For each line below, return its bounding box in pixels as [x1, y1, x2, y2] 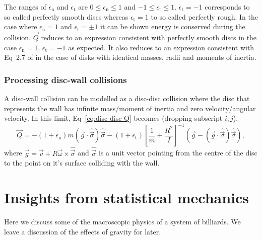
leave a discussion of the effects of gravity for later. [4, 226, 161, 236]
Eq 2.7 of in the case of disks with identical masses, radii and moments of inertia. [4, 52, 256, 62]
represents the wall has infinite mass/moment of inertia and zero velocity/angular [4, 103, 256, 113]
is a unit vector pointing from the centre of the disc [98, 147, 257, 158]
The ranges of [4, 2, 46, 12]
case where [4, 21, 37, 32]
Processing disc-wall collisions [4, 73, 127, 86]
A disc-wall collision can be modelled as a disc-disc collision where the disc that [4, 93, 250, 103]
